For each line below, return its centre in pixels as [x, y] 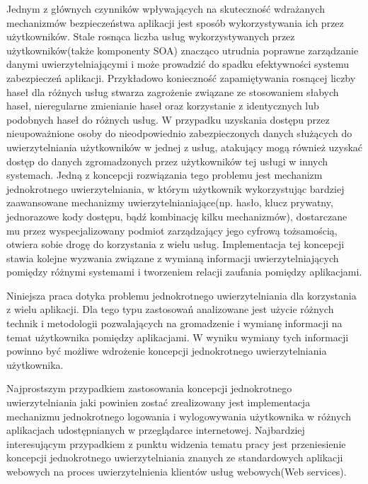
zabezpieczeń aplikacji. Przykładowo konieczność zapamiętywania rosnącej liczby [181, 77]
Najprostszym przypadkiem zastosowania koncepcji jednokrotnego [149, 388]
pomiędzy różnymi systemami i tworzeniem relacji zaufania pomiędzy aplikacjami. [184, 272]
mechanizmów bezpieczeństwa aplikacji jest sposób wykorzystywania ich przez [175, 22]
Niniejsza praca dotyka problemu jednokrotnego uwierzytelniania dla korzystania [182, 295]
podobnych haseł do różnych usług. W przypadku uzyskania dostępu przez [168, 119]
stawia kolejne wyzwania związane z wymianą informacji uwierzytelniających [173, 258]
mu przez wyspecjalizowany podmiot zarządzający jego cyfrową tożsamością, [172, 230]
